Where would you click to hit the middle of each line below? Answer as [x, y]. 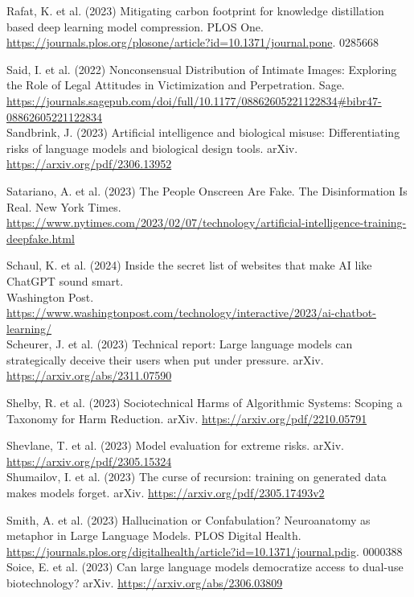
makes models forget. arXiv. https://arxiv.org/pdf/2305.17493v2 [166, 493]
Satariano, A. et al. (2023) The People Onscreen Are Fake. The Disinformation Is [207, 190]
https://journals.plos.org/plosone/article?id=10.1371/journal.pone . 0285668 [193, 42]
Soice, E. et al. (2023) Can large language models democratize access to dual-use [205, 567]
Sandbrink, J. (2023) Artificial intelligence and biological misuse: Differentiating [203, 132]
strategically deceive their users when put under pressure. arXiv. [165, 359]
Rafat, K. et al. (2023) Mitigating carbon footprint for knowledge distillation [195, 10]
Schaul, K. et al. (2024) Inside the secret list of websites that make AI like [189, 265]
